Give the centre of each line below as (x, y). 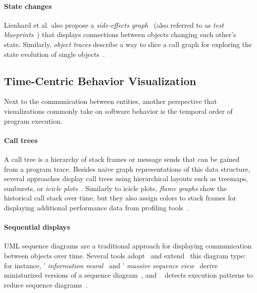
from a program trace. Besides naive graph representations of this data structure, (127, 169)
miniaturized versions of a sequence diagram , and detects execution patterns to (128, 275)
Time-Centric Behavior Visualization (100, 80)
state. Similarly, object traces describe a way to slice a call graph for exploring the (128, 44)
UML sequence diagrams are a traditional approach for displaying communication (128, 246)
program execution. (33, 121)
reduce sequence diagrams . (46, 284)
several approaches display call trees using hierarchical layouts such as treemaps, (126, 178)
